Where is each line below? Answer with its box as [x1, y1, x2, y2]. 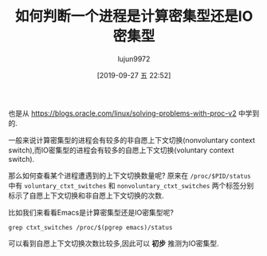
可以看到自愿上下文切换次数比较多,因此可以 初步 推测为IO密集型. [8, 238, 219, 248]
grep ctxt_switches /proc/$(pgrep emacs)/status [8, 223, 173, 231]
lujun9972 [117, 53, 151, 64]
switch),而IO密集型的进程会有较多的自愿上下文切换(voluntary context [8, 145, 234, 155]
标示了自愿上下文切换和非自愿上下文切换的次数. [8, 191, 165, 200]
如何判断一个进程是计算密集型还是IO [14, 7, 253, 26]
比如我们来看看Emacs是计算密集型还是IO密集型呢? [8, 207, 174, 217]
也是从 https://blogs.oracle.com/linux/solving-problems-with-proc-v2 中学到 [8, 108, 260, 118]
